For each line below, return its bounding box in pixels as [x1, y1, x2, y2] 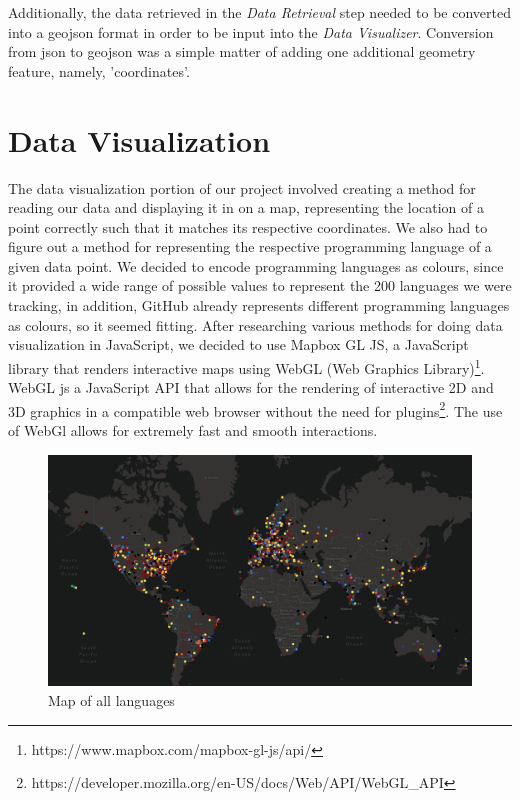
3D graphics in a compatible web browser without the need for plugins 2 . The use [8, 397, 503, 421]
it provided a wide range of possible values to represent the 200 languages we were [8, 275, 512, 296]
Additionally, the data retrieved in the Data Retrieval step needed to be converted [8, 2, 511, 22]
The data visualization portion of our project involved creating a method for [8, 177, 476, 198]
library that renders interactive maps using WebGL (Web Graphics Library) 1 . [8, 354, 485, 378]
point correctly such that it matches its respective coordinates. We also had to [8, 216, 488, 237]
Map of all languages [48, 690, 175, 710]
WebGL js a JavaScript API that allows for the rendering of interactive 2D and [8, 377, 494, 398]
